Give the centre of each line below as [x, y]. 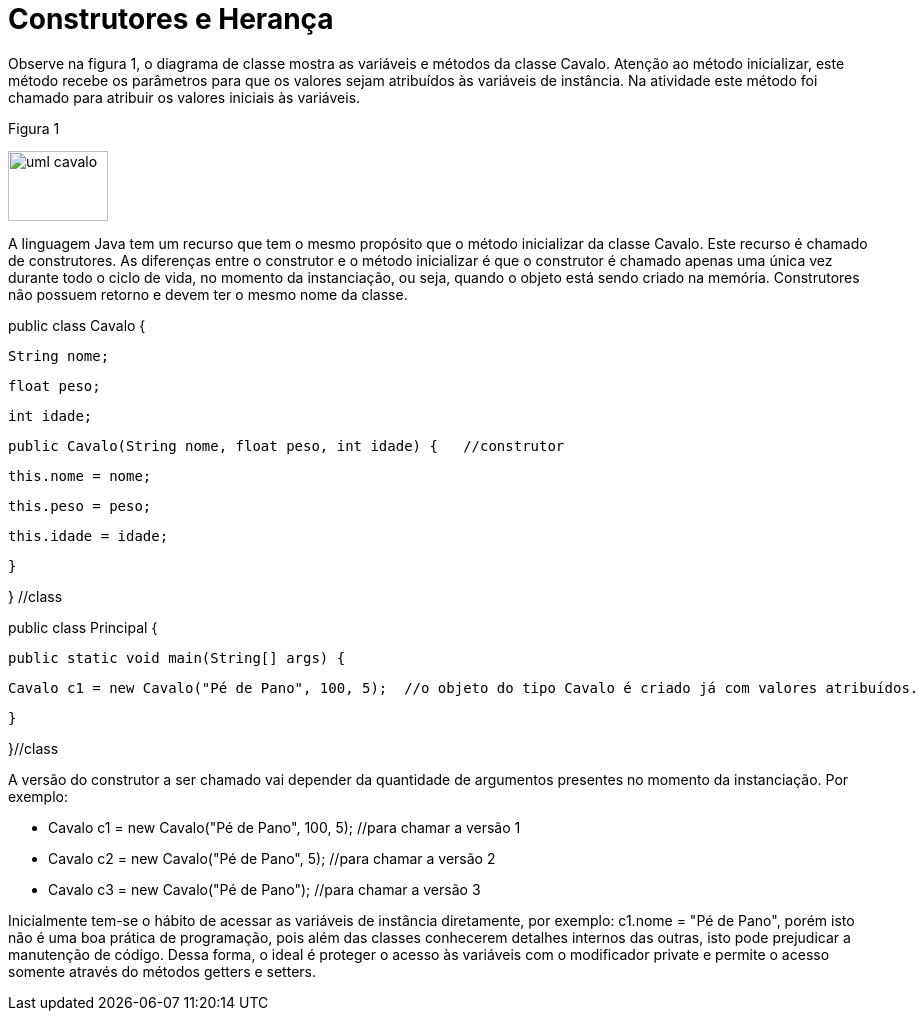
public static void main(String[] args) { [177, 657]
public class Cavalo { [77, 325]
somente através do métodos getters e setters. [162, 971]
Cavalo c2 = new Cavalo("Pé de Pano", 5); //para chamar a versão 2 [272, 858]
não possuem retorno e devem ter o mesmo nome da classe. [208, 294]
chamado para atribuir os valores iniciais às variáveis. [184, 97]
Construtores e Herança [171, 19]
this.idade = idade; [88, 535]
